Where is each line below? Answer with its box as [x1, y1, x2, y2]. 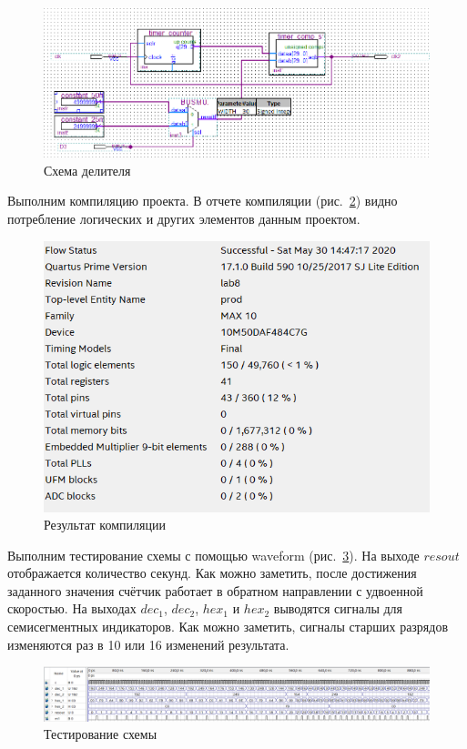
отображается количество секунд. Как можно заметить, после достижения [7, 563, 417, 582]
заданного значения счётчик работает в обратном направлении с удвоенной [7, 581, 423, 600]
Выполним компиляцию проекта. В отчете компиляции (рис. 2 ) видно [7, 191, 398, 210]
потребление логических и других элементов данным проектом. [7, 208, 360, 228]
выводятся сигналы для [273, 599, 402, 618]
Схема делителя [44, 160, 131, 179]
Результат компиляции [44, 515, 166, 534]
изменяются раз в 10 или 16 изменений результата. [7, 634, 289, 653]
